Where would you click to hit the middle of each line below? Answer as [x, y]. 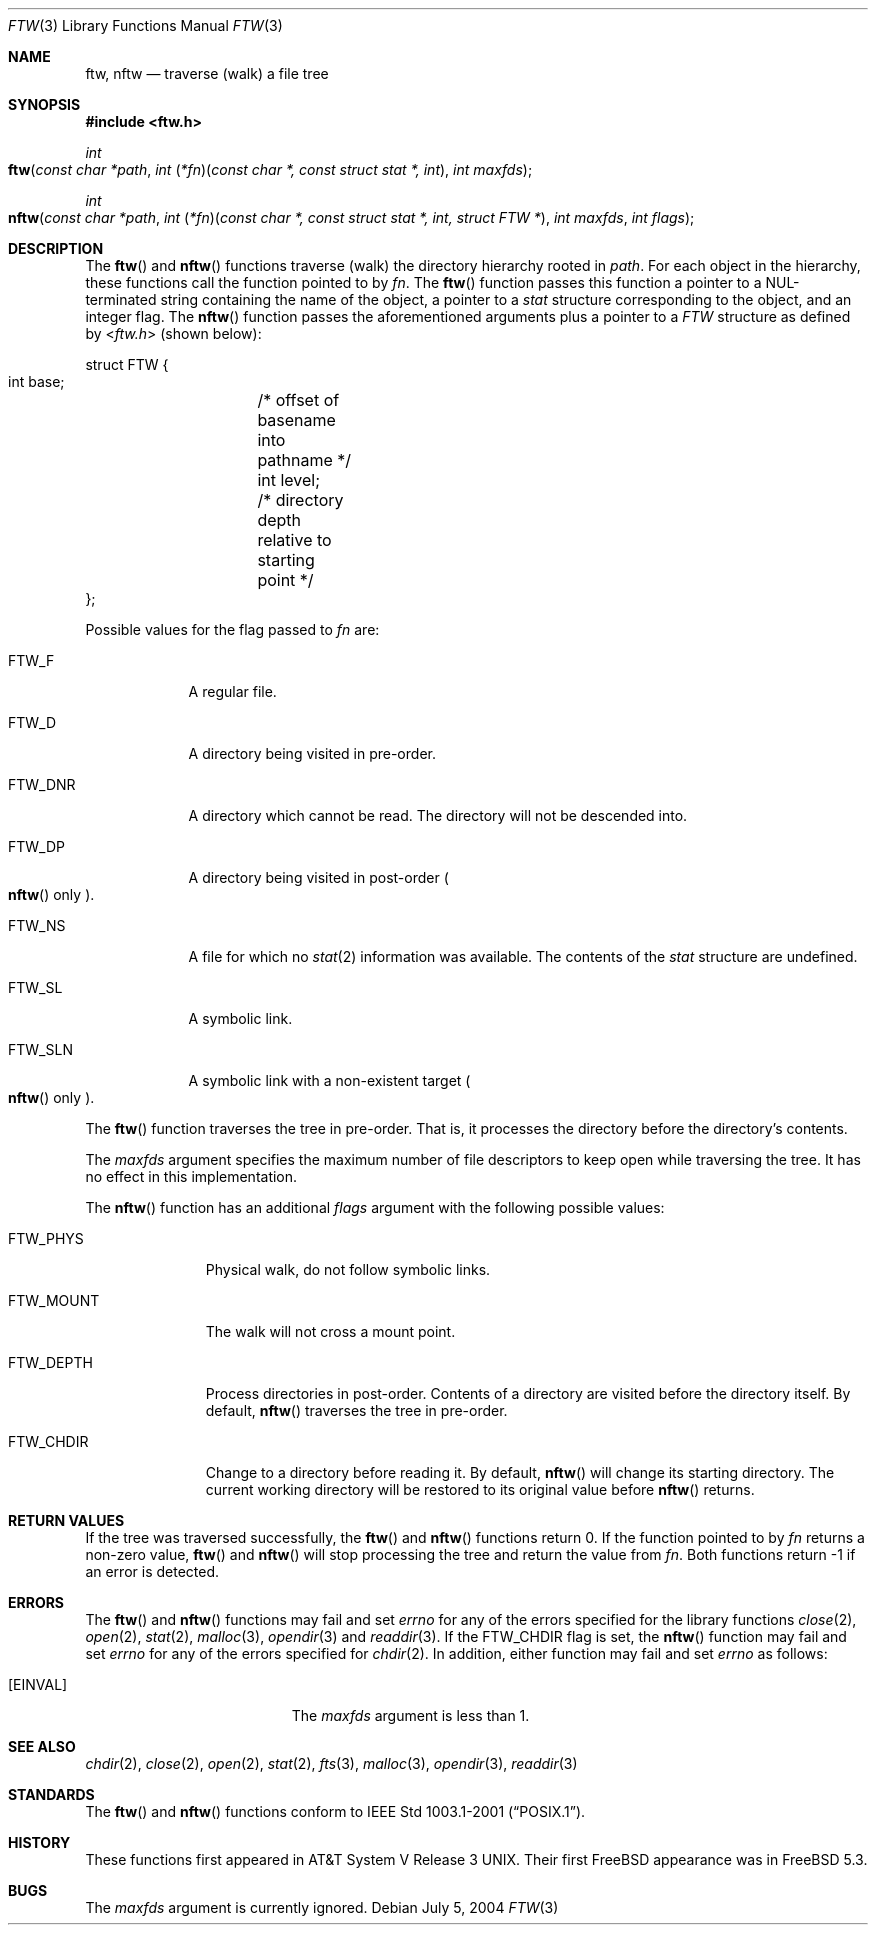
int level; [289, 480]
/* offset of [298, 400]
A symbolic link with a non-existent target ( [329, 1080]
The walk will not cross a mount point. [330, 1331]
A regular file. [232, 691]
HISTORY [39, 1842]
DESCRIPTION [56, 248]
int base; [36, 381]
